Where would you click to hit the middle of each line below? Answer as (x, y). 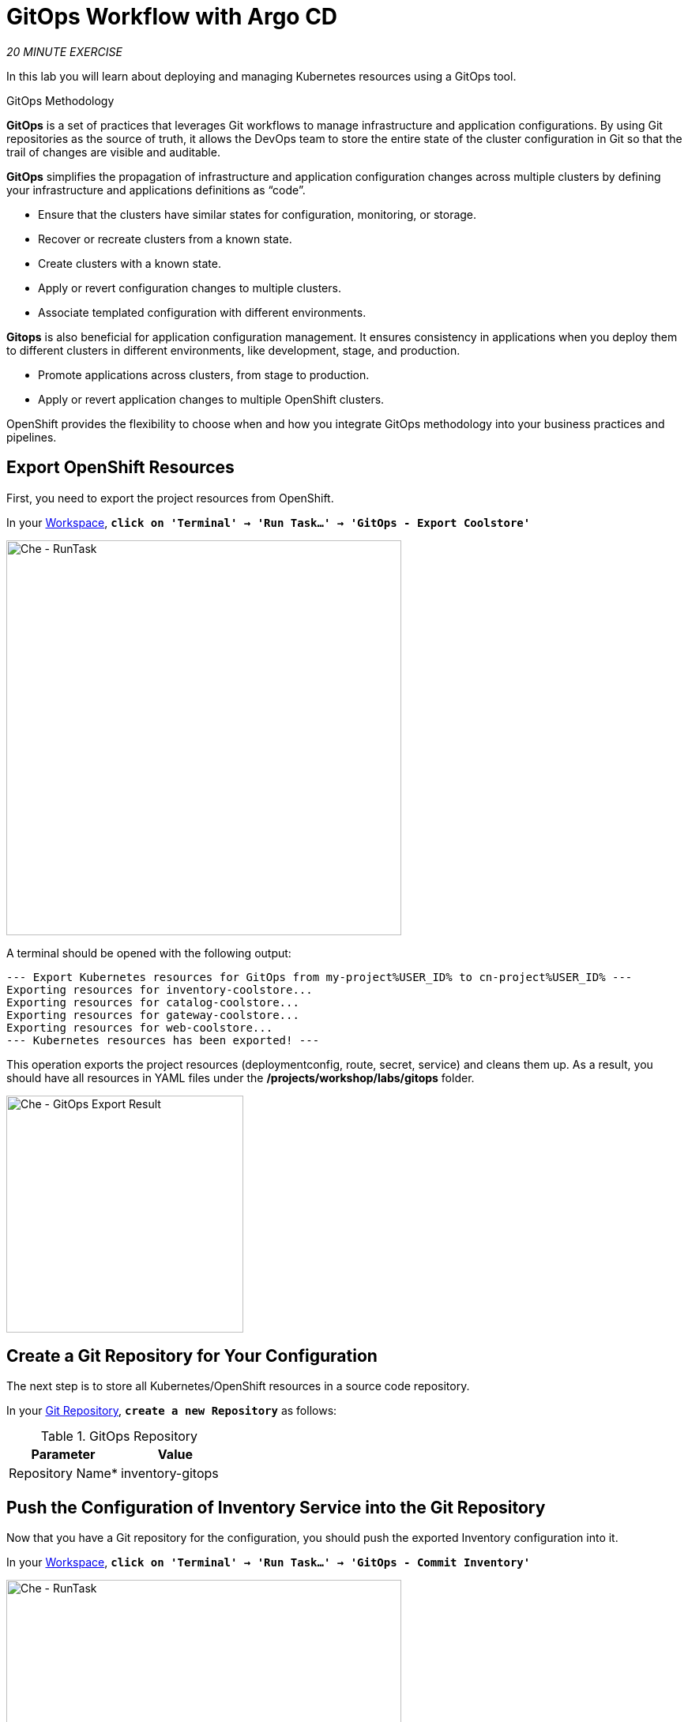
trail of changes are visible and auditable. (113, 152)
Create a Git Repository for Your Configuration (192, 1356)
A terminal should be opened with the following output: (149, 953)
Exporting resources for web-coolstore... (140, 1027)
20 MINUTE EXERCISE (64, 51)
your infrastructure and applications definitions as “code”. (156, 190)
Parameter (63, 1455)
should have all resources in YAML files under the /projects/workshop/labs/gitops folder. (241, 1077)
